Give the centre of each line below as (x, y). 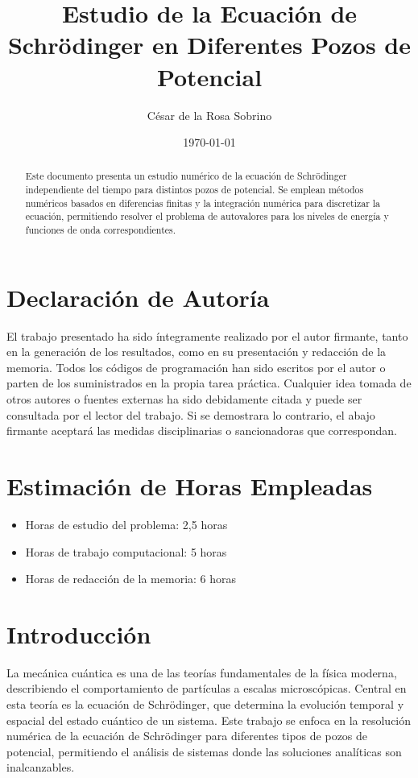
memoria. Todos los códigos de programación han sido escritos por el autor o (196, 367)
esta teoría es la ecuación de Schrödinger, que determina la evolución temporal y (205, 704)
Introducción (79, 633)
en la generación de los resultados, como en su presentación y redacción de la (197, 352)
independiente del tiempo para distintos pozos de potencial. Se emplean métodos (195, 190)
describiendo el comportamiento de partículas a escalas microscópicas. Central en (207, 688)
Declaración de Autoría (138, 297)
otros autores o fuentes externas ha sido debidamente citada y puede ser (184, 399)
